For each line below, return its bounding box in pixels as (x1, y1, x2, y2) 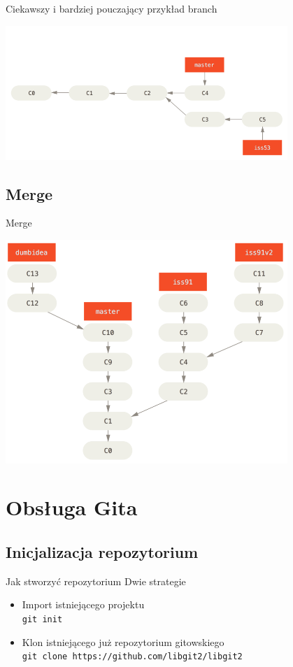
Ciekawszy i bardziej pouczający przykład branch (6, 1, 217, 15)
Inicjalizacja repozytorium (6, 540, 199, 562)
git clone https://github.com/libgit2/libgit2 (22, 652, 243, 662)
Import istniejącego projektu (22, 597, 145, 612)
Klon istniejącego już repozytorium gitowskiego (22, 634, 224, 649)
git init (22, 614, 63, 624)
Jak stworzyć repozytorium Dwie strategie (6, 573, 186, 588)
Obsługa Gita (6, 493, 138, 522)
